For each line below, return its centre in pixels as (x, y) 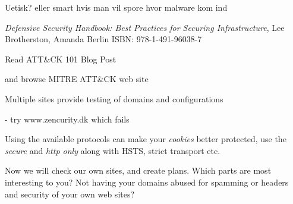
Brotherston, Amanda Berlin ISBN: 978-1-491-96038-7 (103, 39)
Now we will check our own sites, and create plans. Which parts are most (138, 170)
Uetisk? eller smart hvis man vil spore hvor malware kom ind (116, 7)
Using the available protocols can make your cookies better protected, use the (146, 139)
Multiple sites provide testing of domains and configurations (114, 98)
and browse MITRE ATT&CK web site (77, 79)
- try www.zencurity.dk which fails (67, 119)
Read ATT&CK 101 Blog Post (61, 59)
